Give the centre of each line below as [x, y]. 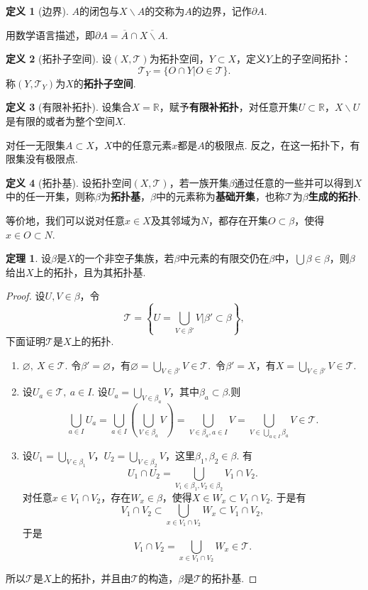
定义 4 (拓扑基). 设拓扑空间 [69, 182]
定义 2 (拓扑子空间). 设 [59, 59]
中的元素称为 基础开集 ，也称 [220, 196]
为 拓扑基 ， [125, 196]
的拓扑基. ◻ [229, 578]
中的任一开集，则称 [50, 196]
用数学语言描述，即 [50, 34]
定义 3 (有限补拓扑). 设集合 [69, 107]
